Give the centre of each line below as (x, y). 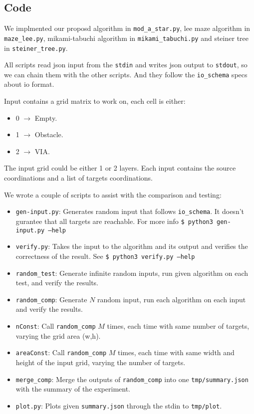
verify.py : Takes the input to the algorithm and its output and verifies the (132, 246)
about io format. (29, 84)
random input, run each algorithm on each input (172, 299)
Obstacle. (49, 134)
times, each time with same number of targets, (178, 326)
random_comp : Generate (51, 299)
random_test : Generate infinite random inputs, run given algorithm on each (132, 273)
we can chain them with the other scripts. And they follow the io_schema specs (126, 74)
